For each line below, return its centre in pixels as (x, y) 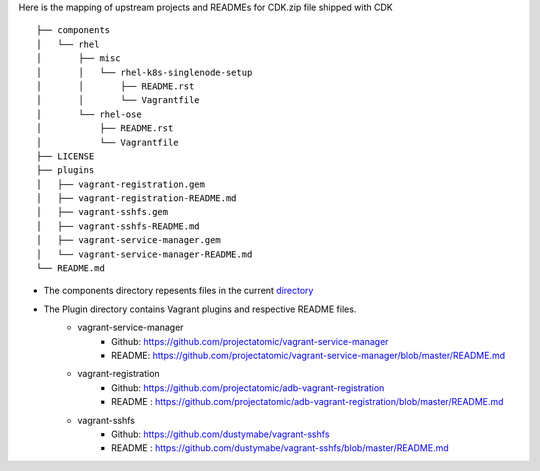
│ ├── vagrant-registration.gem (120, 184)
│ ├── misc (78, 58)
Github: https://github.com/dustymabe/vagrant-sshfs (220, 434)
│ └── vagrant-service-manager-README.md (144, 254)
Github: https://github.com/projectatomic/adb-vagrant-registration (248, 387)
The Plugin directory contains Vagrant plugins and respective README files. (200, 309)
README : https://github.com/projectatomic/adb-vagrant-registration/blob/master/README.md (307, 402)
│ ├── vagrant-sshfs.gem (102, 212)
